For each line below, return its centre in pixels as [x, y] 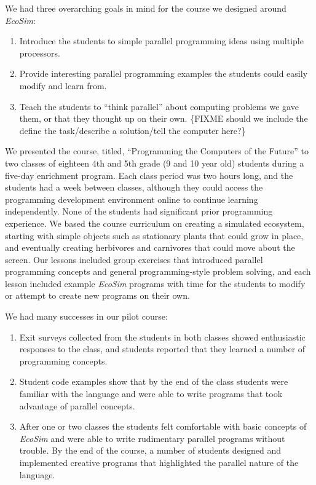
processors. [40, 53]
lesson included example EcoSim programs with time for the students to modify [155, 283]
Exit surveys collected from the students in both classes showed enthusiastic [162, 337]
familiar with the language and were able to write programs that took [151, 394]
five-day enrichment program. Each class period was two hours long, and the [149, 175]
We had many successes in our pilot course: [86, 316]
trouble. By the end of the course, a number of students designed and [150, 450]
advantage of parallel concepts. [77, 405]
